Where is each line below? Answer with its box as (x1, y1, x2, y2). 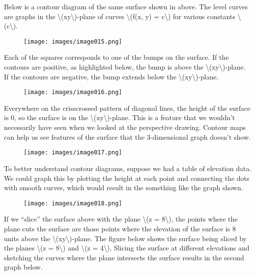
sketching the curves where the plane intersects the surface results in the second (4, 252, 244, 262)
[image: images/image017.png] (24, 149, 122, 156)
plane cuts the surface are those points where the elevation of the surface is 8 (4, 223, 236, 233)
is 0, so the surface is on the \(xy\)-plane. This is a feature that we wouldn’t (4, 112, 235, 123)
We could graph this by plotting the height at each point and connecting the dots (4, 173, 250, 183)
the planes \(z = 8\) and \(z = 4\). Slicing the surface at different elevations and (4, 243, 250, 253)
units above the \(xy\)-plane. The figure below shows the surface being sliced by (4, 233, 247, 243)
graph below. (4, 262, 43, 272)
